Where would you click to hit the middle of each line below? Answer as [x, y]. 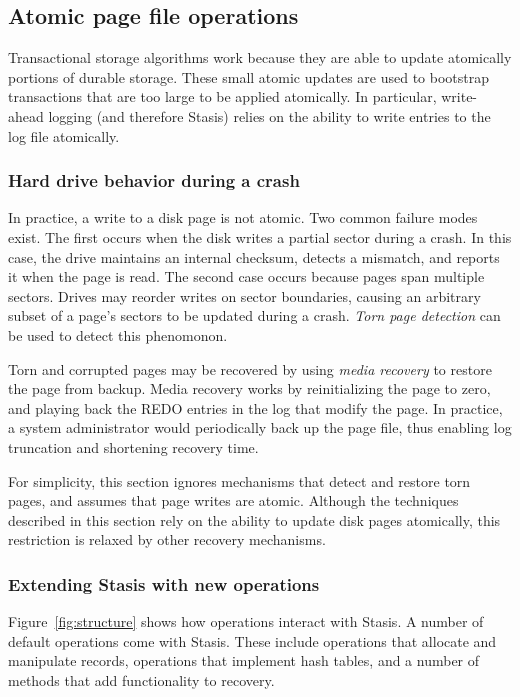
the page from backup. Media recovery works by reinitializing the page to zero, [249, 388]
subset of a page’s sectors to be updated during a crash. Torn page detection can [254, 315]
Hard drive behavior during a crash [154, 180]
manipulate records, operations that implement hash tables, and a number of [244, 660]
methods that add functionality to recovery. [141, 679]
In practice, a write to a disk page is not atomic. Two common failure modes [243, 217]
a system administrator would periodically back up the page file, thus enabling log [260, 427]
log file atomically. [64, 135]
